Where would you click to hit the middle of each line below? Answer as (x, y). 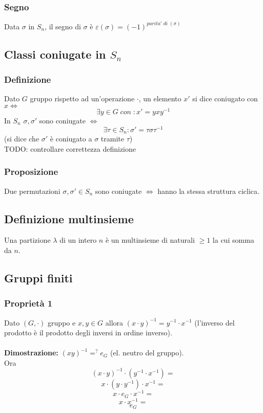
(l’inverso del (215, 322)
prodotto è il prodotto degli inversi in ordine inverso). (88, 333)
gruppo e (62, 322)
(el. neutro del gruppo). (147, 353)
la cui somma (233, 240)
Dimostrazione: (31, 353)
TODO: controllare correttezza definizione (70, 148)
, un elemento (160, 98)
